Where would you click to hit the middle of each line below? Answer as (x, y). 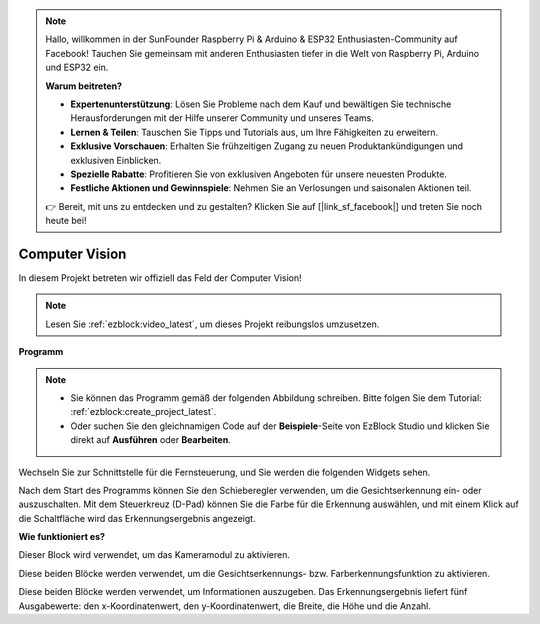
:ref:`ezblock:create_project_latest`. (143, 412)
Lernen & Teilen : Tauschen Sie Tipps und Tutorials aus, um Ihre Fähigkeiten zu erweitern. (254, 132)
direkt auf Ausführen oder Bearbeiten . (151, 440)
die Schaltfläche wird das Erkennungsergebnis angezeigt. (137, 518)
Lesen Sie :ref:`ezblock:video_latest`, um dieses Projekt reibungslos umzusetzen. (212, 324)
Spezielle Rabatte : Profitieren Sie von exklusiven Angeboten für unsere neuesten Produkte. (258, 174)
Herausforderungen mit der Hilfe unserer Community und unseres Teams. (222, 118)
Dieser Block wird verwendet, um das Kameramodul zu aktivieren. (154, 555)
